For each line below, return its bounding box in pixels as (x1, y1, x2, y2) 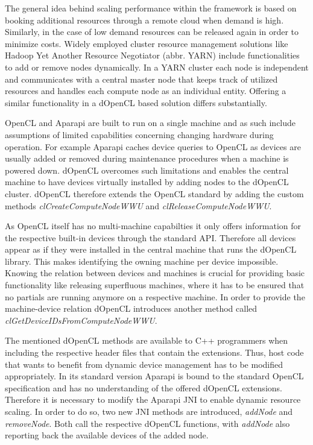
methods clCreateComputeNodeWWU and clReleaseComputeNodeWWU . (5, 199, 272, 212)
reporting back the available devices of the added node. (5, 429, 209, 441)
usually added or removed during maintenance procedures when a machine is (5, 152, 289, 165)
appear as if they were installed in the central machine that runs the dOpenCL (5, 243, 297, 256)
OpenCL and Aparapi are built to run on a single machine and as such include (5, 116, 296, 129)
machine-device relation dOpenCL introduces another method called (5, 302, 258, 315)
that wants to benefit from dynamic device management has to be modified (5, 358, 283, 370)
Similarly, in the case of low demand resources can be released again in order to (5, 25, 299, 38)
